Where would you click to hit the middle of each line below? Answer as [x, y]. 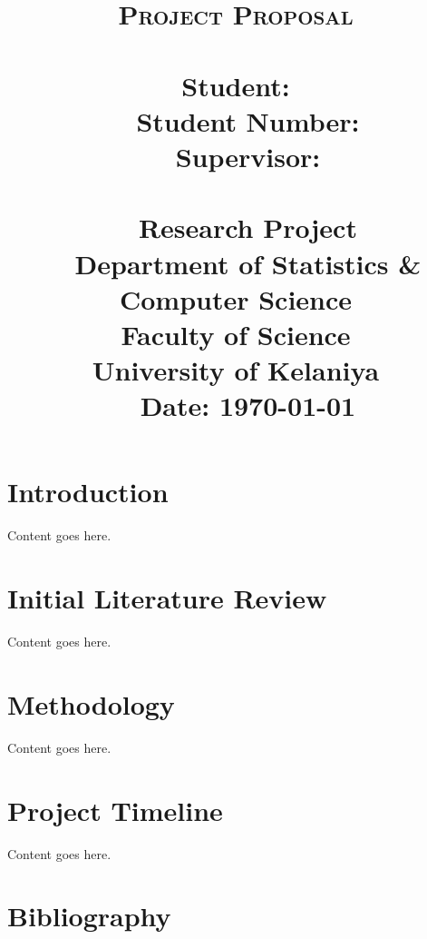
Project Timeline [115, 810]
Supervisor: [248, 156]
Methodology [91, 703]
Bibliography [89, 916]
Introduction [88, 492]
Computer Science [236, 298]
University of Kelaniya [236, 370]
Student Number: [248, 120]
